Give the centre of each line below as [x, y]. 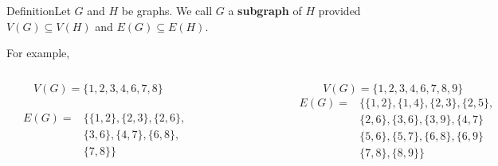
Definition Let [39, 10]
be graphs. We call [167, 10]
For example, [38, 53]
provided [339, 10]
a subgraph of [265, 10]
